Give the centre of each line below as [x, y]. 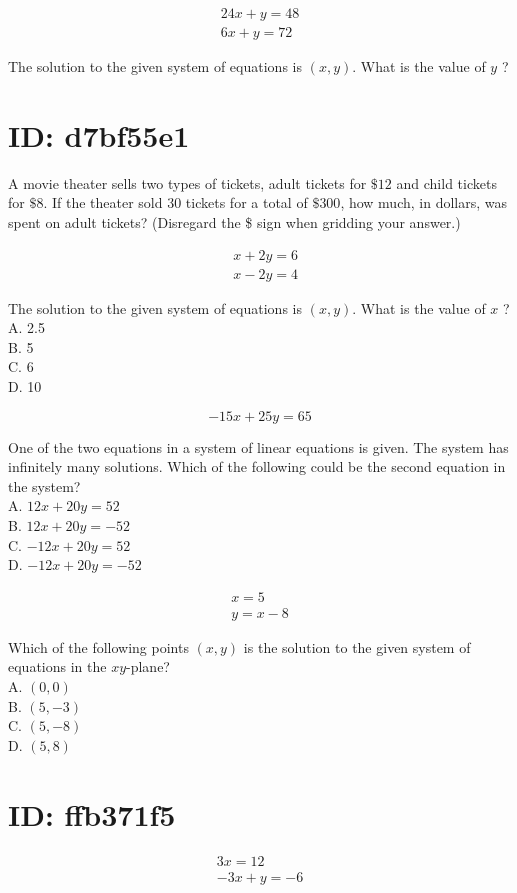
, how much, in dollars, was [424, 202]
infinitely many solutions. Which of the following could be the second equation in [257, 466]
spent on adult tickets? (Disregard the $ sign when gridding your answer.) [234, 221]
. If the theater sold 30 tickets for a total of [175, 202]
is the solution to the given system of [357, 646]
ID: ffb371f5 [92, 813]
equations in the [57, 666]
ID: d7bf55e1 [99, 134]
